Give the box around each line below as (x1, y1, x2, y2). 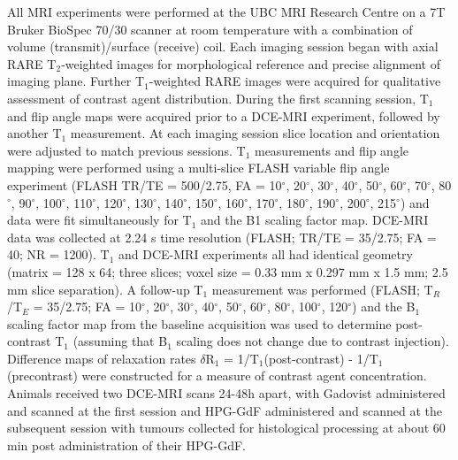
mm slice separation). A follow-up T (7, 280, 203, 298)
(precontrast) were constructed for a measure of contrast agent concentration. (7, 366, 427, 385)
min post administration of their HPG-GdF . (7, 435, 246, 454)
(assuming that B (73, 332, 168, 350)
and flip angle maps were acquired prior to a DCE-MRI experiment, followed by (7, 106, 440, 125)
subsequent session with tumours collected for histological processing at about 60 (7, 418, 446, 437)
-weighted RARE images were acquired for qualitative (149, 72, 441, 90)
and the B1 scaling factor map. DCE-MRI (201, 211, 429, 229)
